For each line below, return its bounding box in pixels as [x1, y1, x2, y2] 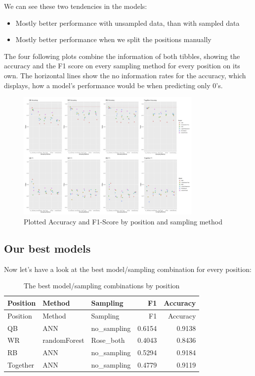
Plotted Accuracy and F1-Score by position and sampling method [24, 216, 222, 226]
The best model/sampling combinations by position [24, 280, 180, 291]
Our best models [4, 240, 91, 256]
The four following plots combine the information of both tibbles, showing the [4, 51, 240, 61]
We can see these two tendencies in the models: [4, 1, 147, 11]
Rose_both [91, 335, 125, 345]
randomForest [42, 335, 85, 345]
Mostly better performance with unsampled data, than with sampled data [15, 17, 240, 28]
